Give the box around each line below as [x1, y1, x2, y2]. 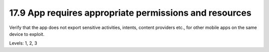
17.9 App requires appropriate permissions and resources [9, 7, 252, 18]
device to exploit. [9, 31, 45, 37]
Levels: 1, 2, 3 [9, 40, 37, 46]
